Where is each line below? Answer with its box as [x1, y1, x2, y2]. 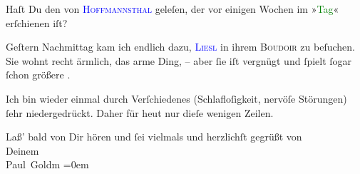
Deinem [6, 143, 39, 158]
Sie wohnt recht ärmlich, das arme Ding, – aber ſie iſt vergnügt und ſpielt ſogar [6, 53, 352, 68]
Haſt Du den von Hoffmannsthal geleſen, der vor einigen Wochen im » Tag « [6, 1, 339, 16]
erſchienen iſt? [6, 15, 68, 30]
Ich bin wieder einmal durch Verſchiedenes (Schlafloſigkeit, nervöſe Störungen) [6, 91, 347, 106]
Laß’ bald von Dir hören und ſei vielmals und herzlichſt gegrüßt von [6, 129, 302, 144]
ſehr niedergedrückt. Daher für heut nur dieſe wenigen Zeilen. [6, 105, 274, 120]
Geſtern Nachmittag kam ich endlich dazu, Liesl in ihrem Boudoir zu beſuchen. [6, 39, 355, 54]
